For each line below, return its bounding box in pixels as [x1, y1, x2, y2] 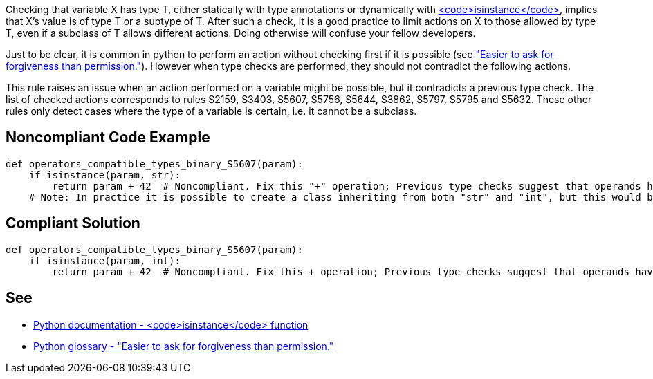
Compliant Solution [6, 214, 140, 232]
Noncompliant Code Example [6, 129, 210, 147]
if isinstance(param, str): [28, 169, 181, 181]
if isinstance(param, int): [28, 255, 181, 266]
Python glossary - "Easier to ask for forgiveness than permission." [33, 340, 334, 352]
